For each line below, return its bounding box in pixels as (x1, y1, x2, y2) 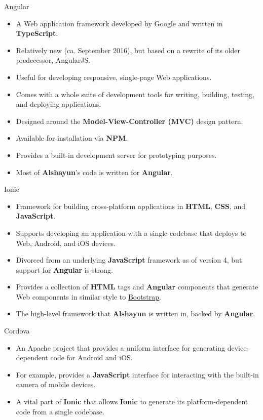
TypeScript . (16, 28, 58, 38)
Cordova (4, 325, 30, 336)
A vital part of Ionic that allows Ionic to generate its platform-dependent (16, 396, 248, 407)
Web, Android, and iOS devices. (16, 237, 116, 248)
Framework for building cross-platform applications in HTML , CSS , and (16, 200, 246, 211)
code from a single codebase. (16, 406, 104, 416)
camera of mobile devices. (16, 379, 96, 390)
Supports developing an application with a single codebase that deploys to (16, 227, 247, 238)
